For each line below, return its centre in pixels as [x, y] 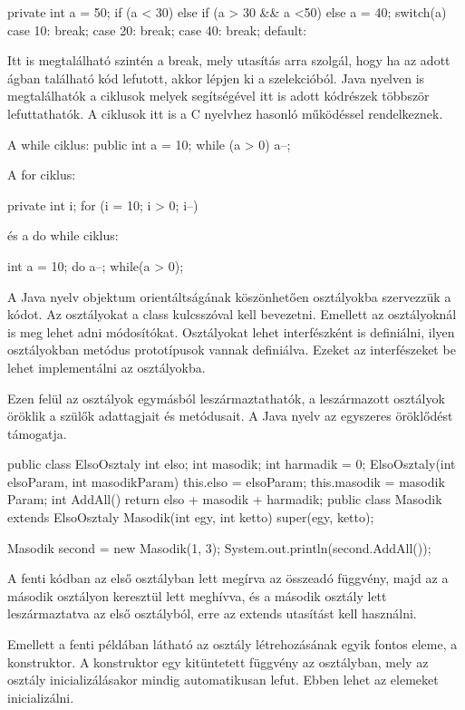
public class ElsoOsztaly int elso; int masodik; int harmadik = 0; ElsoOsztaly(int [232, 464]
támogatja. [37, 433]
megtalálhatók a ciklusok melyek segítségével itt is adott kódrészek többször [218, 96]
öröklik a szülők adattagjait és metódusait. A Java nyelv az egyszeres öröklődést [230, 416]
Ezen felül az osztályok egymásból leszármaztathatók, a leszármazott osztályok [226, 398]
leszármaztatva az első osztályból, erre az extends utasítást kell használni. [212, 613]
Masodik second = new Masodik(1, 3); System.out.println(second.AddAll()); [219, 547]
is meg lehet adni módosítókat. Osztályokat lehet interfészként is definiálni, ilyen [231, 331]
